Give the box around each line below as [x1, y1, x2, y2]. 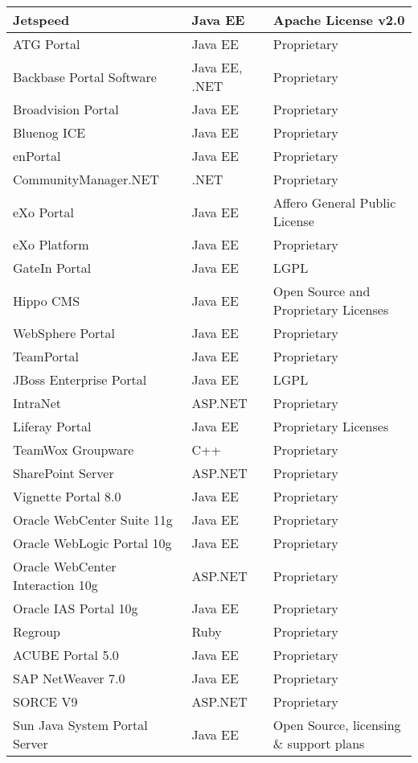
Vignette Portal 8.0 [13, 487, 121, 505]
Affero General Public [273, 193, 396, 212]
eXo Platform [13, 235, 89, 254]
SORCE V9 [13, 692, 78, 711]
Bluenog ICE [13, 123, 86, 142]
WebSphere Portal [13, 324, 116, 342]
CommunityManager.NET [13, 170, 160, 188]
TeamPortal [13, 347, 80, 365]
